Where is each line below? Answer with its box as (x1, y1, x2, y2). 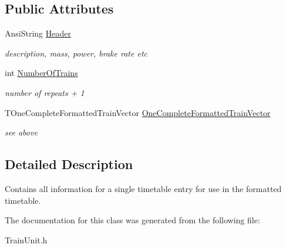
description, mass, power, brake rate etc (5, 47, 147, 59)
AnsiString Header (5, 27, 71, 39)
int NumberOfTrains (5, 67, 78, 79)
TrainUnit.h (5, 233, 48, 246)
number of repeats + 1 (5, 86, 85, 98)
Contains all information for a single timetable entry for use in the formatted (5, 182, 282, 194)
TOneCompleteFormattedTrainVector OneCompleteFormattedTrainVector (5, 106, 271, 118)
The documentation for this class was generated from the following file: (5, 214, 260, 226)
